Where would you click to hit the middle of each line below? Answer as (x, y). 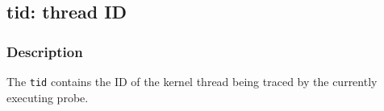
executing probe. (48, 97)
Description (45, 51)
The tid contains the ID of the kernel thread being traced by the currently (192, 81)
